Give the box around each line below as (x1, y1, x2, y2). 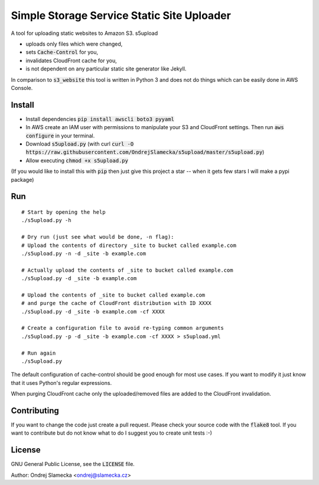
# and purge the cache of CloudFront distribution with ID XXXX (21, 300, 212, 307)
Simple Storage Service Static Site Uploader (11, 9, 232, 22)
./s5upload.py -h (21, 217, 71, 224)
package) (11, 176, 34, 183)
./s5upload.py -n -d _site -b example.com (21, 250, 147, 257)
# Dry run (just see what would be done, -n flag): (21, 234, 174, 240)
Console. (11, 84, 33, 91)
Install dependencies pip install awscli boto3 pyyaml (25, 115, 174, 123)
